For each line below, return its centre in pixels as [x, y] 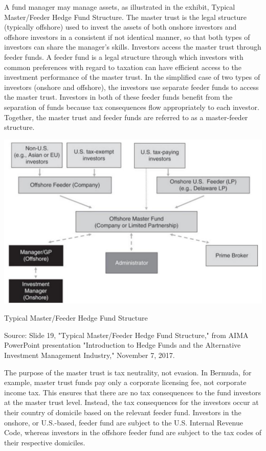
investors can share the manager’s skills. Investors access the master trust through [133, 47]
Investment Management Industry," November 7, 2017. [90, 355]
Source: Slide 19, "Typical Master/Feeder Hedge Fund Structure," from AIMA [126, 335]
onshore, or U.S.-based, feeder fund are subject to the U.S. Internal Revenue [124, 422]
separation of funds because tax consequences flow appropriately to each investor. [132, 107]
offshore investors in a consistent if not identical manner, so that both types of [127, 37]
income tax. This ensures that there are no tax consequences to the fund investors [132, 392]
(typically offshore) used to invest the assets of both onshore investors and [120, 27]
